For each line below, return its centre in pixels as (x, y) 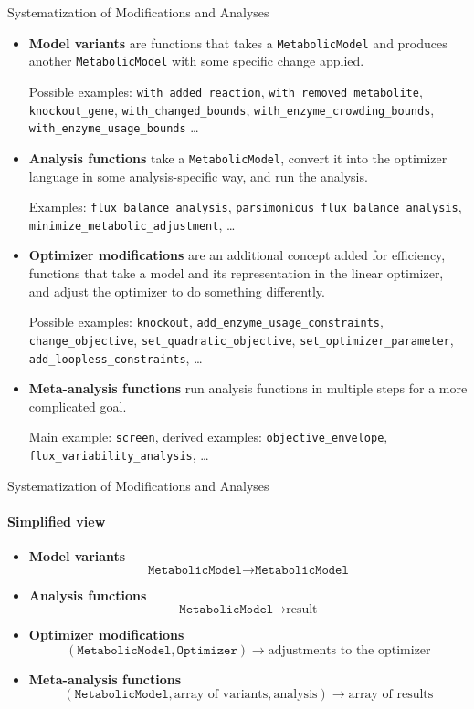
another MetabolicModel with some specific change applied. (196, 61)
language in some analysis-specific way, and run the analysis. (198, 176)
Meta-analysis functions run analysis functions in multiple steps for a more (248, 388)
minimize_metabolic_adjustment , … (132, 224)
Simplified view (57, 521)
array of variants (221, 695)
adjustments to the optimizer (349, 650)
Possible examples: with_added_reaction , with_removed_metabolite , (226, 91)
